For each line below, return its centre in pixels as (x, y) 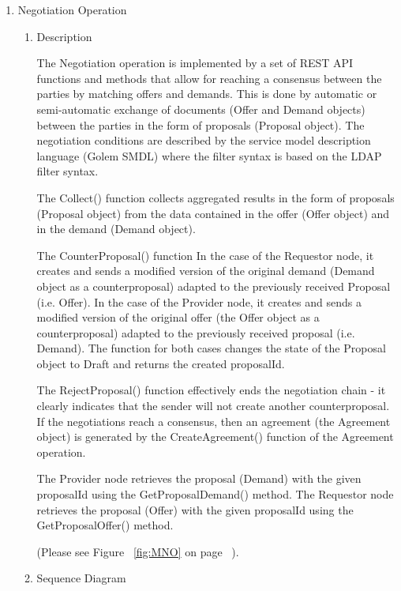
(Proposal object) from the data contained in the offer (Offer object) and (213, 213)
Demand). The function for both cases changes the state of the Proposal (211, 348)
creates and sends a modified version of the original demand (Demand (206, 271)
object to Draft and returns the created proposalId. (161, 363)
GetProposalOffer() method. (105, 525)
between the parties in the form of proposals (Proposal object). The (200, 124)
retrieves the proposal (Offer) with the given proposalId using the (195, 509)
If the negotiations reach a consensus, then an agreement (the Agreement (214, 421)
